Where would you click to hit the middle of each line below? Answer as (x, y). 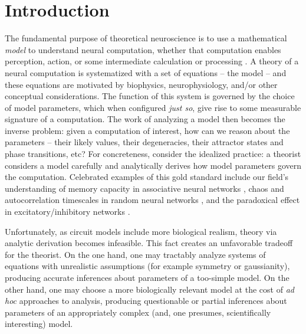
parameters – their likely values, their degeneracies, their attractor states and (144, 142)
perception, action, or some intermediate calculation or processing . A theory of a (152, 61)
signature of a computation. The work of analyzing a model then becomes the (145, 119)
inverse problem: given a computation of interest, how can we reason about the (147, 130)
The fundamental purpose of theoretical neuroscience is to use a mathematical (146, 38)
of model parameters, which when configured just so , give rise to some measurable (153, 107)
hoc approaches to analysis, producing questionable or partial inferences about (146, 301)
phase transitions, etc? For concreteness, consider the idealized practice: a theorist (153, 154)
